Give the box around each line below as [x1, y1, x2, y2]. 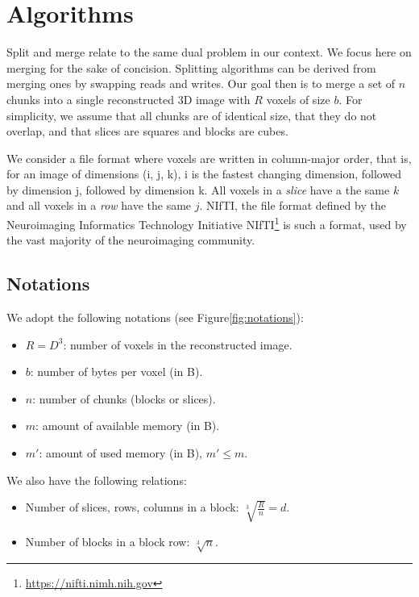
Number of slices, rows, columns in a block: [25, 499, 239, 516]
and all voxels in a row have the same [6, 197, 192, 214]
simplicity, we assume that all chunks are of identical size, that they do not [6, 106, 377, 123]
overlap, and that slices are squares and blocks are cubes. [6, 123, 288, 140]
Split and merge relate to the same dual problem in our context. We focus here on [6, 44, 412, 61]
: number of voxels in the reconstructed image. [63, 336, 292, 353]
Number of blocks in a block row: [25, 532, 190, 549]
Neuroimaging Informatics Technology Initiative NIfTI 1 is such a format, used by [6, 214, 407, 232]
